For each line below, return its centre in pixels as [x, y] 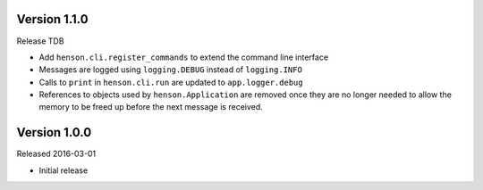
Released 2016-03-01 [56, 154]
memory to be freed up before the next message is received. [151, 107]
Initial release [64, 170]
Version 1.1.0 [52, 19]
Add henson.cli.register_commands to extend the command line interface [184, 57]
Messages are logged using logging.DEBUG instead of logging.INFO [171, 70]
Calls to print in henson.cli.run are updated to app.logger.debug [171, 82]
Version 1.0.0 [54, 132]
